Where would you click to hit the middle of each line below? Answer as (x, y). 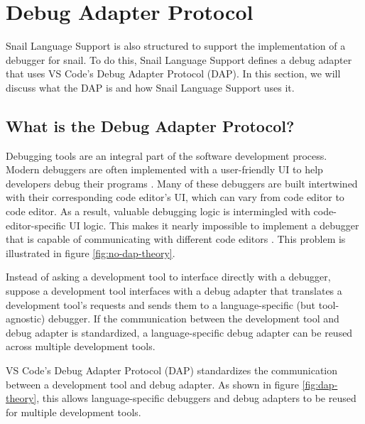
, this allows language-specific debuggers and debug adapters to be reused (196, 398)
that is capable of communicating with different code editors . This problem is (176, 239)
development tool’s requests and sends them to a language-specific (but (161, 304)
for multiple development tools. (73, 412)
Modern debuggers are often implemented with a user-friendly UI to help (164, 169)
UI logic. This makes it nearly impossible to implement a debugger (214, 225)
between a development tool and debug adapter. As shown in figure (152, 384)
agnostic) (26, 319)
